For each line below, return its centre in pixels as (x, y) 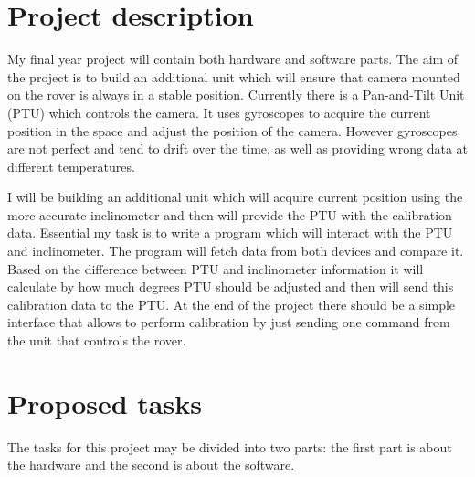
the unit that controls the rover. (97, 340)
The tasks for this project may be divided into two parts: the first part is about (230, 446)
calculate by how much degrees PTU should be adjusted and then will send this (231, 286)
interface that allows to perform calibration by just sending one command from (229, 322)
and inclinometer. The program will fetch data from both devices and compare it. (236, 251)
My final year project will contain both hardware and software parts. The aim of (233, 59)
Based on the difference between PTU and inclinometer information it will (216, 268)
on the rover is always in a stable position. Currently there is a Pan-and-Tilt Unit (236, 95)
